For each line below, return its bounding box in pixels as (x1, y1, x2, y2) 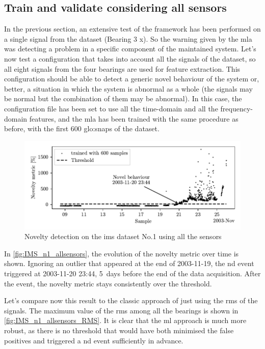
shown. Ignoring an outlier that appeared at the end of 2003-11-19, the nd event (4, 258, 254, 269)
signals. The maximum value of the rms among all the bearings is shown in (4, 305, 238, 315)
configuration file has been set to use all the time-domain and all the (4, 103, 218, 113)
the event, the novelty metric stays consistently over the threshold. (4, 278, 212, 288)
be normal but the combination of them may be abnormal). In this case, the (4, 93, 242, 104)
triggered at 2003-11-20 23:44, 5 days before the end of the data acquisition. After (4, 268, 261, 278)
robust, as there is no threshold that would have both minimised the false (4, 325, 234, 335)
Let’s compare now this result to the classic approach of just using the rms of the (4, 295, 258, 306)
